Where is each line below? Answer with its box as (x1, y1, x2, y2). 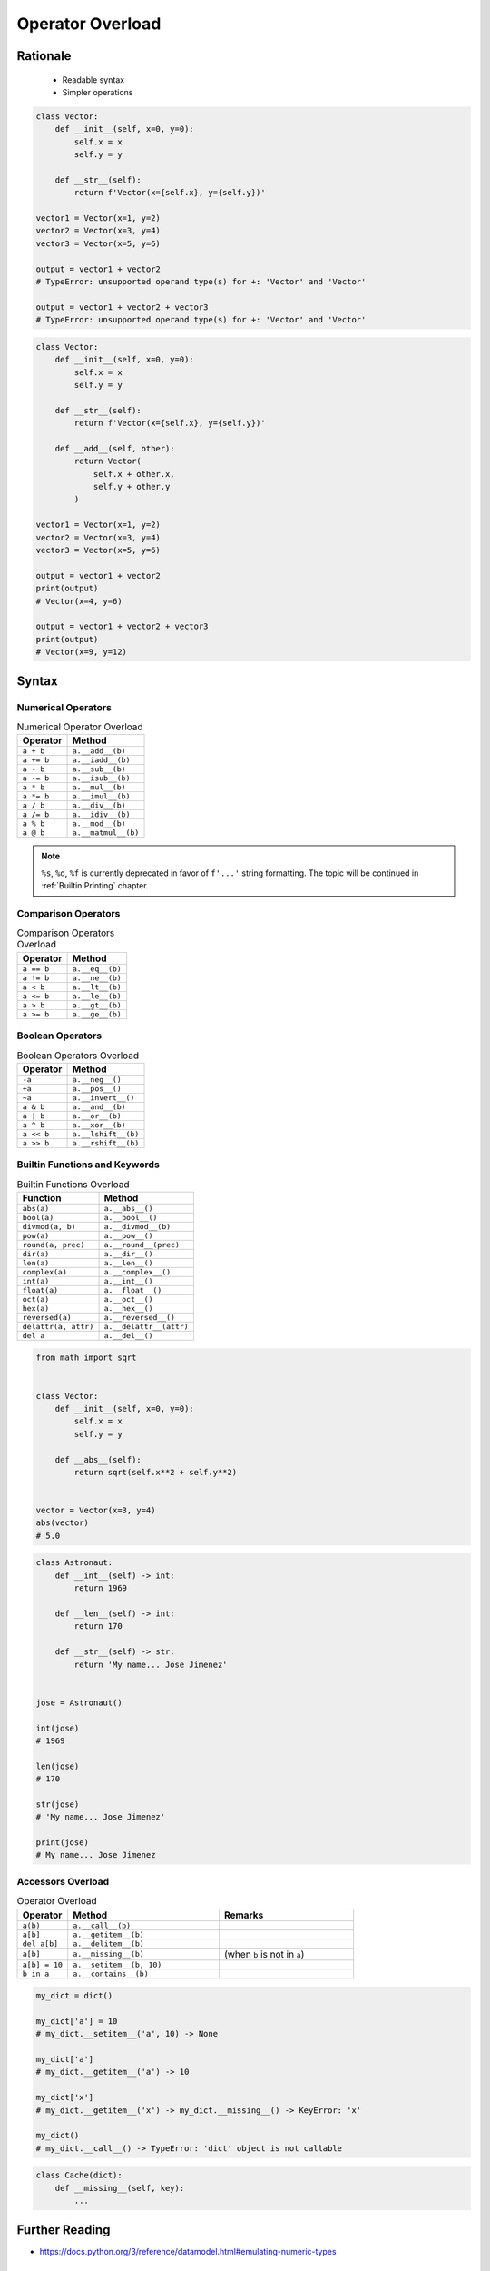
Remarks (223, 1909, 264, 1921)
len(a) (22, 1258, 50, 1267)
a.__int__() (103, 1276, 153, 1285)
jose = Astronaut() (35, 1697, 122, 1708)
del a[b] (22, 1939, 59, 1949)
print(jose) (35, 1838, 90, 1848)
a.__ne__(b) (72, 973, 122, 983)
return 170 (73, 1621, 122, 1631)
